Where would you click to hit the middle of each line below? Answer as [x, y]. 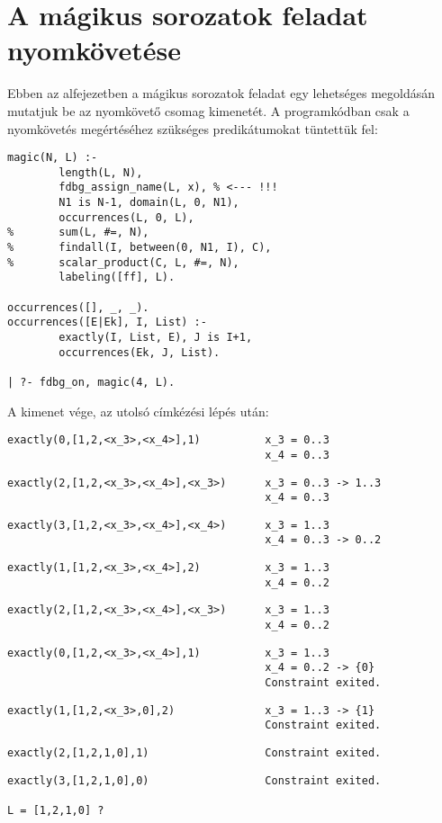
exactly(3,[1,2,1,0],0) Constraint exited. [194, 780]
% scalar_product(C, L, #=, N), [123, 262]
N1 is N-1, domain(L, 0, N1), [149, 203]
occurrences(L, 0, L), [126, 217]
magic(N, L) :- [53, 158]
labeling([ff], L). [117, 277]
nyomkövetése [94, 50]
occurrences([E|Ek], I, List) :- [107, 322]
